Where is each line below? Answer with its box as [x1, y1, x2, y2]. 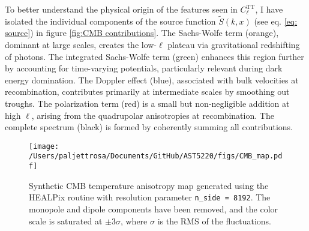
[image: [29, 142, 59, 151]
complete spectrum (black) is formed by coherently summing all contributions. [5, 121, 293, 133]
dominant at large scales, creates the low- [5, 38, 157, 50]
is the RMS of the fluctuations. [157, 214, 271, 227]
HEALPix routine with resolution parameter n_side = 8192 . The [29, 191, 271, 203]
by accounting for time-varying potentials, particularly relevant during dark [5, 62, 283, 74]
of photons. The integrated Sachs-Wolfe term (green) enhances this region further [5, 50, 304, 62]
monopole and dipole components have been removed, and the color [29, 202, 278, 215]
